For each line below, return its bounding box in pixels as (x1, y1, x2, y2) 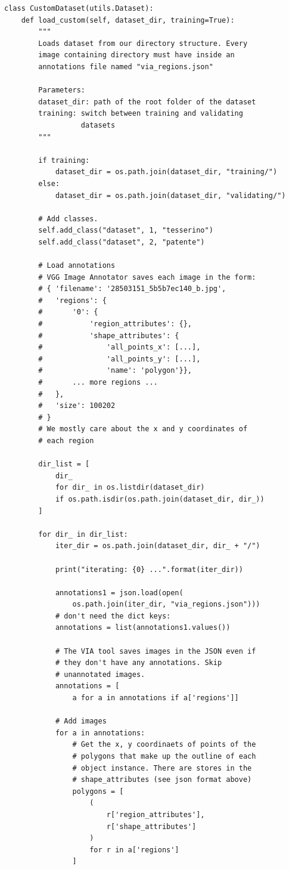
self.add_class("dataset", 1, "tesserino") (38, 226, 213, 235)
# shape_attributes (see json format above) (72, 775, 252, 784)
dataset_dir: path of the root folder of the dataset (38, 97, 256, 106)
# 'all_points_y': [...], (38, 354, 201, 363)
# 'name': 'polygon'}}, (38, 366, 192, 375)
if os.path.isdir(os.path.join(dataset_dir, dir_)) (55, 494, 265, 503)
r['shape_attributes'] (106, 822, 197, 831)
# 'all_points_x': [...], (38, 343, 201, 352)
